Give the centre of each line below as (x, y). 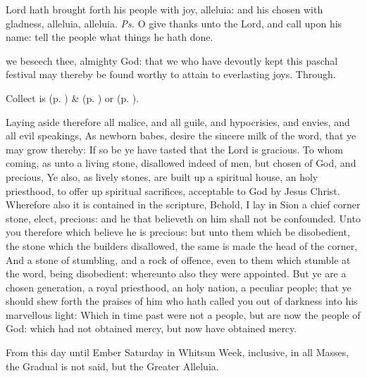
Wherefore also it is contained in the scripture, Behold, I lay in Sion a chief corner (183, 204)
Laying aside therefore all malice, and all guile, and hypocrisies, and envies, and (178, 121)
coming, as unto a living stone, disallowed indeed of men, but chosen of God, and (181, 163)
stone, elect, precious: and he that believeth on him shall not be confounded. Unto (183, 218)
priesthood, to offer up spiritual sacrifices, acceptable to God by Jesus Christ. (173, 190)
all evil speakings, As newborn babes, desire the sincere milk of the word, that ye (181, 136)
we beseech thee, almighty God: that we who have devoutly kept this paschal (172, 60)
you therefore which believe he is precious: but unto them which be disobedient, (178, 232)
